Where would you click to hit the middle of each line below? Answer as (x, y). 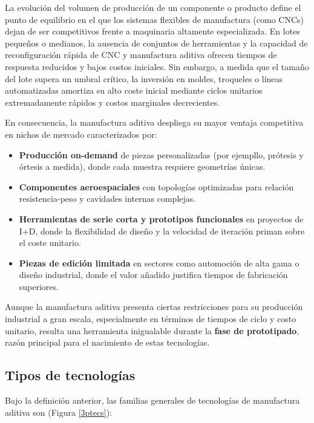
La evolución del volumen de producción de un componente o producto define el (153, 7)
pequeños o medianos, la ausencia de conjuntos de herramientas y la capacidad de (156, 43)
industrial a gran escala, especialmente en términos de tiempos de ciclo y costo (151, 319)
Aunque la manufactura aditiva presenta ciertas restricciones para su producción (154, 307)
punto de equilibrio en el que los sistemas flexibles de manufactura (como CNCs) (155, 19)
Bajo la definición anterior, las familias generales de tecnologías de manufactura (152, 400)
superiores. (39, 286)
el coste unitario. (50, 243)
